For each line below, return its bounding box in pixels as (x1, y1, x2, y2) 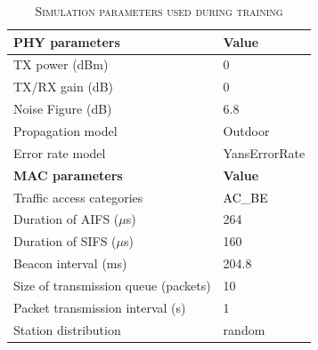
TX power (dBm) (13, 55, 109, 74)
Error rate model (13, 143, 106, 162)
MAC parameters (13, 165, 123, 184)
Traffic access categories (13, 187, 143, 206)
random (223, 320, 265, 338)
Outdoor (223, 121, 270, 139)
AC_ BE (223, 187, 268, 206)
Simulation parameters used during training (35, 2, 283, 20)
